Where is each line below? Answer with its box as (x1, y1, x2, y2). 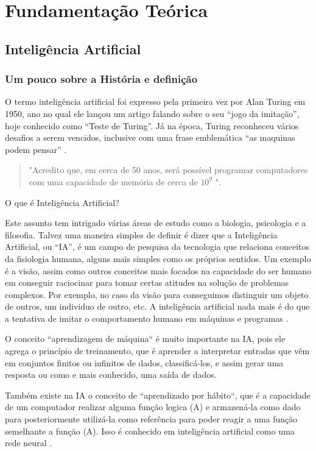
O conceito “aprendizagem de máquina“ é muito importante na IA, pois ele (5, 332, 286, 345)
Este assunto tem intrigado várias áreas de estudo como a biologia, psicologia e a (5, 216, 306, 229)
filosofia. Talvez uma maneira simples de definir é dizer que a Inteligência (5, 228, 278, 241)
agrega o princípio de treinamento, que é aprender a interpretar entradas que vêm (5, 344, 310, 357)
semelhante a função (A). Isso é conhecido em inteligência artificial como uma (5, 424, 295, 437)
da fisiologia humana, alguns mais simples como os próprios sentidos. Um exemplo (5, 252, 311, 265)
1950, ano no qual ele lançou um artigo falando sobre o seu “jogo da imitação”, (5, 107, 300, 119)
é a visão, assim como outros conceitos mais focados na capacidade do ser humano (5, 264, 312, 277)
